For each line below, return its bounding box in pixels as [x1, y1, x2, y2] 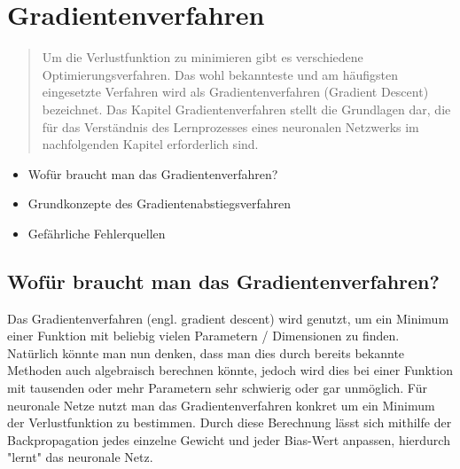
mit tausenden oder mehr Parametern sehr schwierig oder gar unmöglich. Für [7, 379, 427, 397]
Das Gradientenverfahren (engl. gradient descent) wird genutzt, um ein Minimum [7, 309, 449, 327]
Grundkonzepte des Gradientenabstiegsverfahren [27, 194, 291, 213]
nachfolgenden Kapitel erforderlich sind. [42, 135, 259, 153]
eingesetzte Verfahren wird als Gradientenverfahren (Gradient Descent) [42, 82, 429, 101]
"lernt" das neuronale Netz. [7, 448, 153, 466]
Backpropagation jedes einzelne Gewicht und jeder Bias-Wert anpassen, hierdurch [7, 430, 450, 449]
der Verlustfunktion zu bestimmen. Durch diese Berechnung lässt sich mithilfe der [7, 413, 452, 432]
